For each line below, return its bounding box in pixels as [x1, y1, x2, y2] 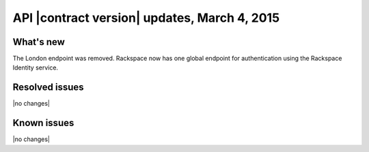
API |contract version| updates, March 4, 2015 [12, 10, 280, 25]
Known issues [12, 117, 74, 129]
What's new [12, 36, 65, 48]
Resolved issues [12, 82, 85, 93]
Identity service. [12, 63, 58, 72]
